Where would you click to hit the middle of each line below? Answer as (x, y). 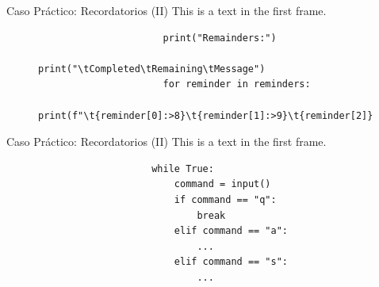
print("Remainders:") (220, 38)
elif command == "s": (231, 262)
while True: (183, 168)
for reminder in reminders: (237, 84)
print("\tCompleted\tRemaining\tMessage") (152, 69)
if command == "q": (225, 199)
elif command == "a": (231, 231)
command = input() (222, 184)
